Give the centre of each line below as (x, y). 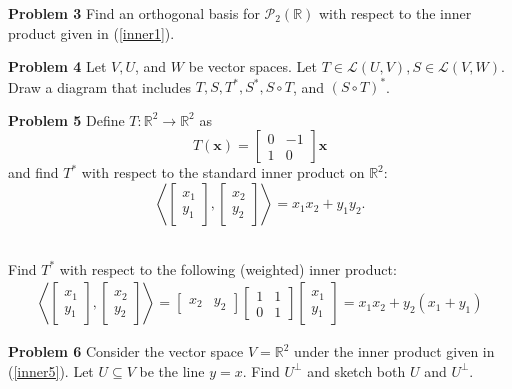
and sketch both (356, 370)
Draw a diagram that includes (100, 86)
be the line (172, 370)
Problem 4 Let (57, 66)
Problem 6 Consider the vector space (126, 351)
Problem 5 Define (66, 119)
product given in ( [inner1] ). (91, 32)
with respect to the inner (395, 13)
